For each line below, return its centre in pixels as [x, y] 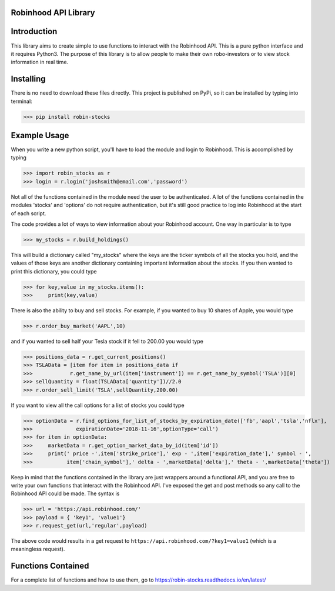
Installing [29, 79]
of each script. [29, 213]
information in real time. [40, 62]
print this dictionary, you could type [54, 271]
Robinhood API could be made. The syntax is [65, 493]
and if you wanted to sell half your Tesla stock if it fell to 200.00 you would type [107, 342]
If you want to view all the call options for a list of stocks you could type [98, 405]
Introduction [34, 31]
